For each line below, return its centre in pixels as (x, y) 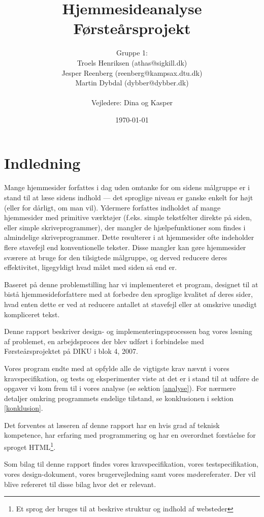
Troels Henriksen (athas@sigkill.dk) (132, 62)
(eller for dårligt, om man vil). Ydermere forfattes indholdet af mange (112, 207)
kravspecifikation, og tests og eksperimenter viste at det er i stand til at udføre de (131, 378)
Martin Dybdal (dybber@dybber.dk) (132, 83)
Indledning (42, 163)
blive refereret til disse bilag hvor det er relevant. (80, 484)
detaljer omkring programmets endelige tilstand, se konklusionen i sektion (119, 398)
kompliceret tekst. (32, 314)
